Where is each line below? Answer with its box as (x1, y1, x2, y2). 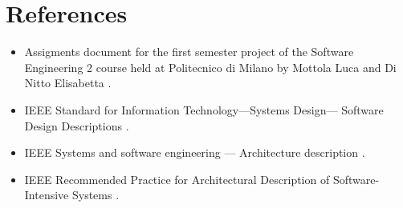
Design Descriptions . (24, 117, 129, 134)
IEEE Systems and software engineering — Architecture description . (24, 144, 365, 161)
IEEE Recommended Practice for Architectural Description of (24, 170, 330, 187)
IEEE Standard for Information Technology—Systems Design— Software (24, 101, 384, 118)
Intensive (24, 186, 69, 203)
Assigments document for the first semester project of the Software (24, 43, 354, 60)
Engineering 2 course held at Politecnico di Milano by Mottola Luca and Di (24, 58, 397, 75)
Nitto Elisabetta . (24, 74, 112, 91)
